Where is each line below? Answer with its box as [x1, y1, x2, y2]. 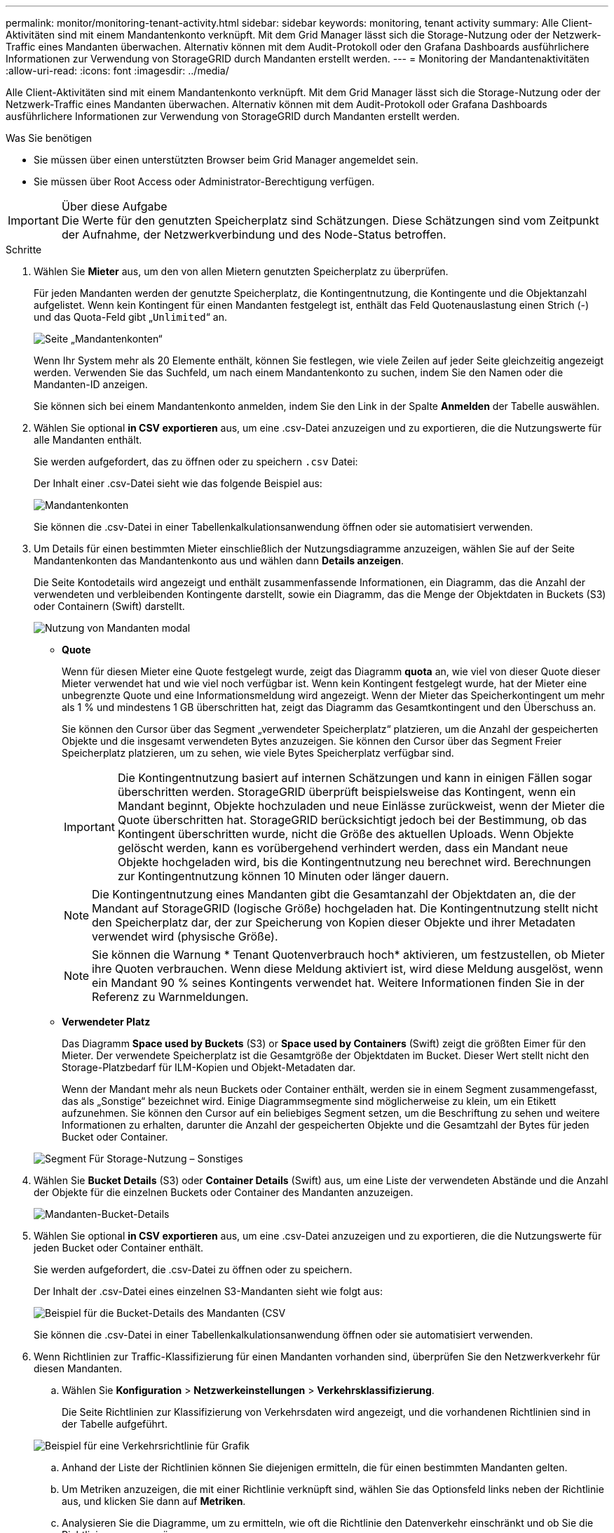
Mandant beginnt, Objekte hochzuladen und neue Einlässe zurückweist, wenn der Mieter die [117, 799, 605, 813]
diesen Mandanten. [34, 1362, 123, 1374]
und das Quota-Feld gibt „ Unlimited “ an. [34, 311, 228, 323]
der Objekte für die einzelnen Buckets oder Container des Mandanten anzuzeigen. [34, 1186, 414, 1198]
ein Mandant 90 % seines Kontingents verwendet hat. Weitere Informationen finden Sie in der [92, 976, 585, 990]
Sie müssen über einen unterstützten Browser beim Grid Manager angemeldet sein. [34, 154, 418, 166]
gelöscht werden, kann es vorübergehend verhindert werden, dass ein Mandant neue [117, 841, 568, 855]
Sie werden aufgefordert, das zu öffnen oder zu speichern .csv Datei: [34, 456, 358, 467]
